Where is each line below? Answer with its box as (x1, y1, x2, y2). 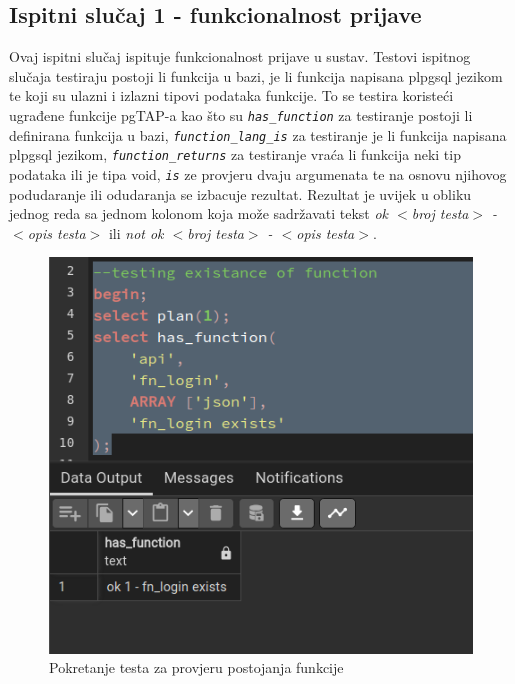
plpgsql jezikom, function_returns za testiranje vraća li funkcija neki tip (9, 144, 461, 165)
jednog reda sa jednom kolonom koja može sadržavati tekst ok (9, 203, 389, 224)
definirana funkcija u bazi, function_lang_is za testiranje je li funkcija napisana (9, 124, 507, 145)
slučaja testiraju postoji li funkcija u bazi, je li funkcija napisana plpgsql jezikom (9, 65, 503, 86)
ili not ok (108, 222, 164, 243)
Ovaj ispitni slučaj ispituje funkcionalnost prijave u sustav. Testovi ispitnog (9, 46, 471, 67)
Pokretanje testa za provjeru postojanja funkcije (49, 657, 344, 678)
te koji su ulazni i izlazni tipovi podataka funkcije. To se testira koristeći (9, 85, 454, 106)
